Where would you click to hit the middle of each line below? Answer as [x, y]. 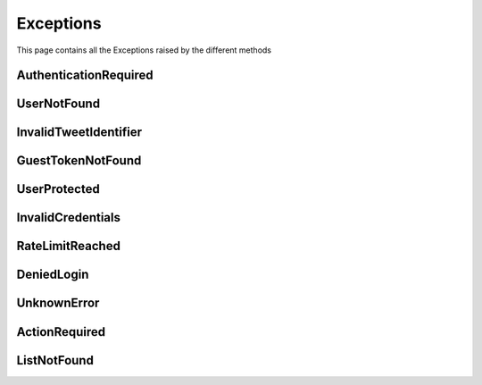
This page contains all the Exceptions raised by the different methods [144, 50]
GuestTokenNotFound [79, 161]
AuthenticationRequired [85, 75]
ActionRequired [61, 332]
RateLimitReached [68, 246]
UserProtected [58, 189]
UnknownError [58, 303]
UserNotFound [58, 104]
